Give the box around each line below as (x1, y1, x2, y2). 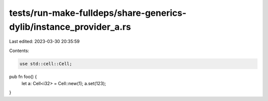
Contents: (9, 48, 29, 53)
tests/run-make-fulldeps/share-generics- (9, 7, 187, 18)
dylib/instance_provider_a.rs (9, 21, 131, 32)
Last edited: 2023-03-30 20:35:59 (9, 39, 80, 45)
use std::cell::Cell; (19, 61, 72, 66)
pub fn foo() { (9, 73, 37, 79)
